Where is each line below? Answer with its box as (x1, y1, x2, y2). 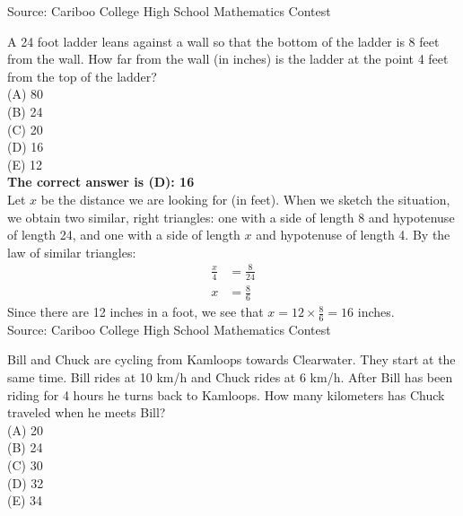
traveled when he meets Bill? (7, 403, 166, 422)
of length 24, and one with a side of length (7, 225, 240, 244)
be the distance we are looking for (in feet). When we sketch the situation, (40, 189, 450, 208)
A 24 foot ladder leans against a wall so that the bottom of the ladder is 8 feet (7, 31, 440, 50)
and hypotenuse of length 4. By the (256, 225, 450, 244)
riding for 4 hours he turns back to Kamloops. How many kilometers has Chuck (7, 385, 445, 404)
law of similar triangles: (7, 242, 136, 261)
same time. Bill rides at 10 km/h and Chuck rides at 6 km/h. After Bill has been (7, 368, 453, 387)
